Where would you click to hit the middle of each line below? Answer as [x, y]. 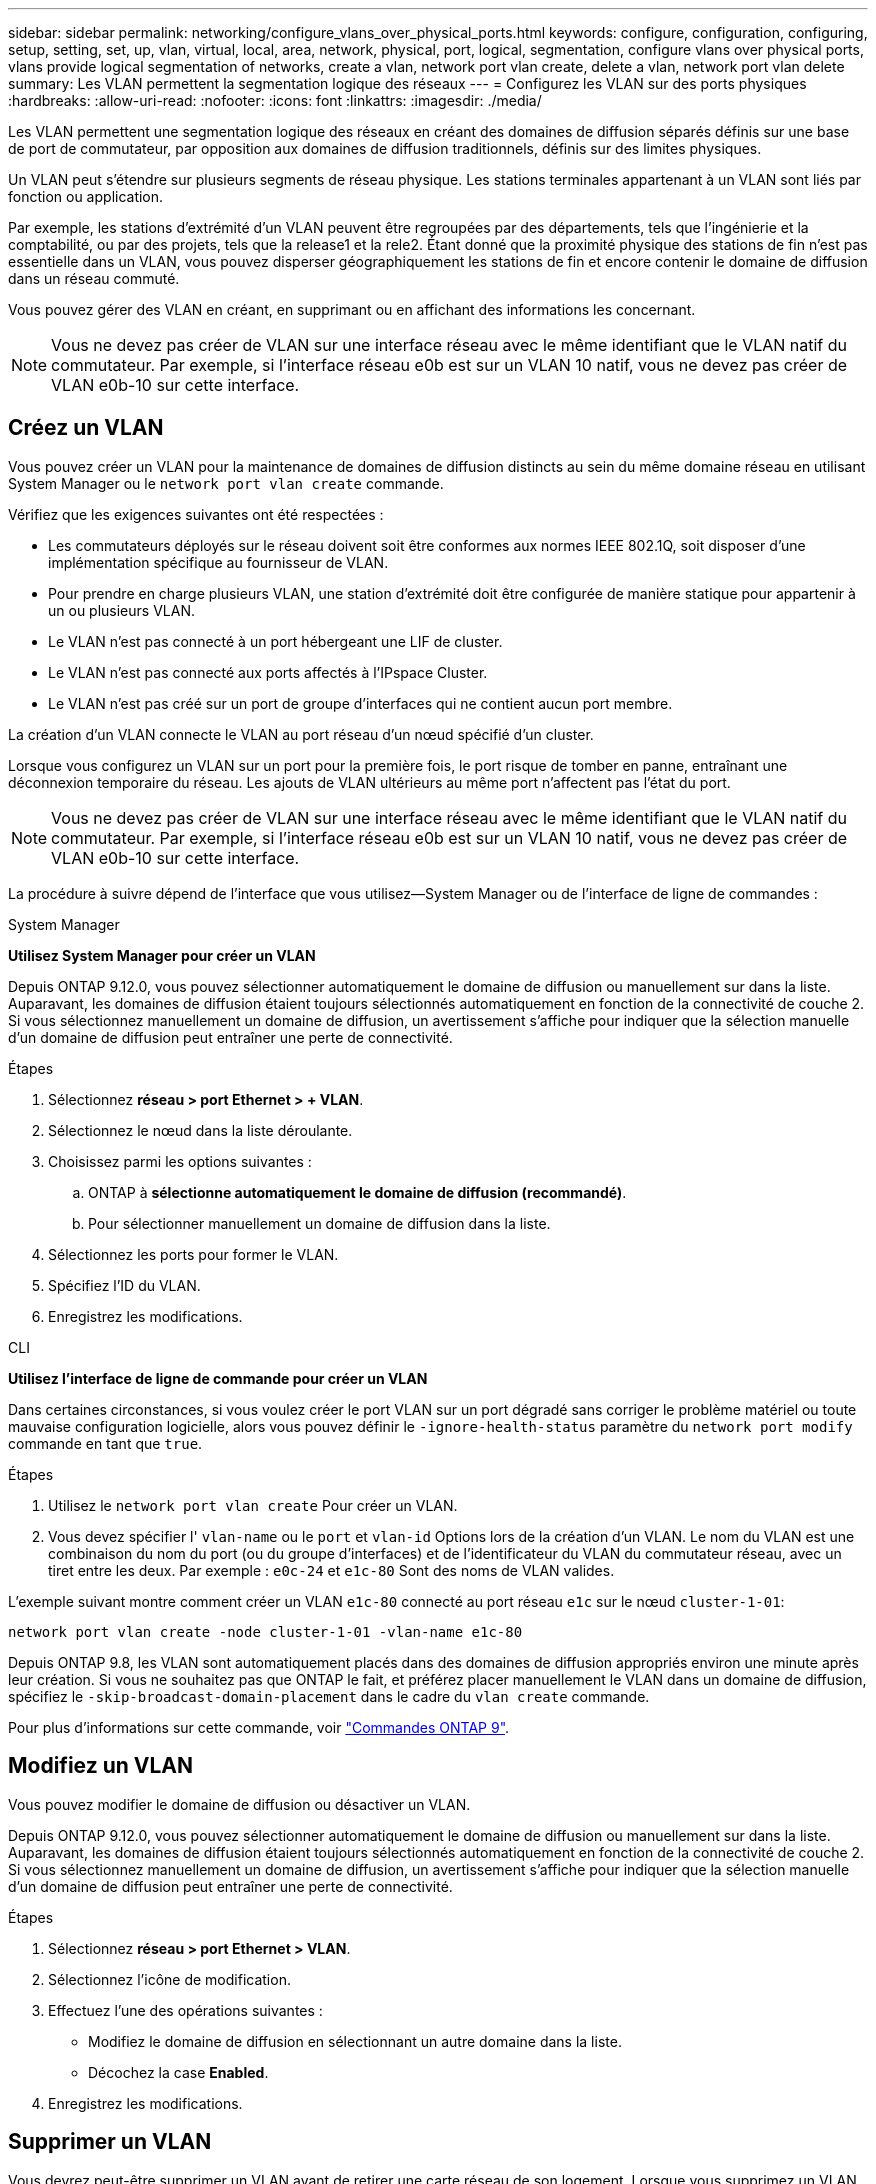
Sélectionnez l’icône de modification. [169, 1979]
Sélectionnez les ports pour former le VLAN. [193, 1254]
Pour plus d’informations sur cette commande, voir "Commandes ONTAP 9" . [259, 1727]
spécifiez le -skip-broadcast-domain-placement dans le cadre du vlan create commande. [329, 1696]
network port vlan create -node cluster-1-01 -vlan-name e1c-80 [265, 1631]
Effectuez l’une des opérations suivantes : [185, 2010]
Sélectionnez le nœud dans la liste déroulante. [200, 1130]
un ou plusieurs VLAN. [121, 610]
